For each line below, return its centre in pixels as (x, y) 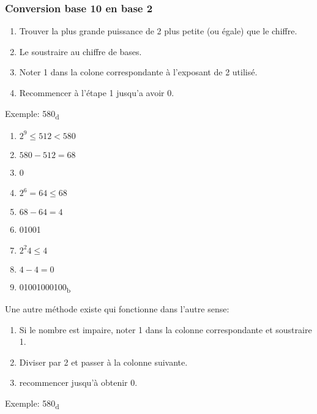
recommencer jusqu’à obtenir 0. (78, 382)
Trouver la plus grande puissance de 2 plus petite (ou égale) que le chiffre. (158, 31)
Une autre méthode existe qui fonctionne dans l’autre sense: (117, 309)
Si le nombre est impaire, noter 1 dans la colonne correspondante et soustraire (166, 329)
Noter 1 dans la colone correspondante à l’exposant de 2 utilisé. (138, 72)
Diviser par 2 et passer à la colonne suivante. (103, 362)
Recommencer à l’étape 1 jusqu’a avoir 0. (97, 92)
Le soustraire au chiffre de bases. (80, 51)
